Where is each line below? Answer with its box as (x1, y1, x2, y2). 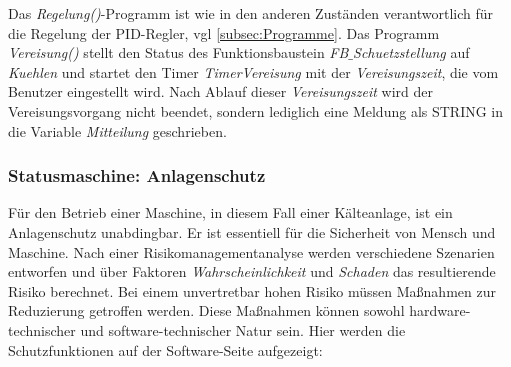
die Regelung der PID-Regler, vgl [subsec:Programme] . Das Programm (8, 22, 440, 43)
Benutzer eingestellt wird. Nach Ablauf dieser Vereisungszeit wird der (8, 81, 433, 102)
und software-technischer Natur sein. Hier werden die (80, 319, 406, 340)
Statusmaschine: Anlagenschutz (8, 163, 266, 188)
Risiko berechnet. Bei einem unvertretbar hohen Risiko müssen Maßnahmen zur (8, 280, 496, 301)
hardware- (409, 300, 471, 321)
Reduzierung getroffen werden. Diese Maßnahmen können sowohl (8, 300, 405, 321)
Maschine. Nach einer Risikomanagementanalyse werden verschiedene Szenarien (8, 241, 495, 262)
